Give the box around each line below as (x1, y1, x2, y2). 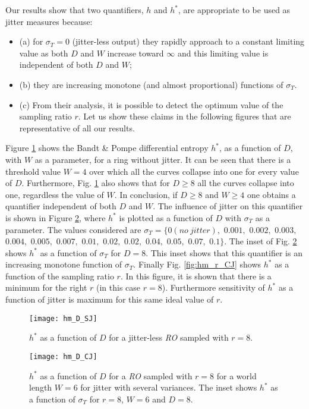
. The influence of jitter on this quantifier (153, 200, 303, 212)
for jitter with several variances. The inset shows (80, 381, 257, 394)
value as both (19, 46, 68, 59)
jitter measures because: (5, 15, 93, 27)
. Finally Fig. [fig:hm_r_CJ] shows (133, 258, 261, 270)
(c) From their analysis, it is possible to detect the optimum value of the (19, 98, 283, 111)
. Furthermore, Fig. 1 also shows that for (21, 177, 170, 189)
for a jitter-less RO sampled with (109, 331, 229, 344)
